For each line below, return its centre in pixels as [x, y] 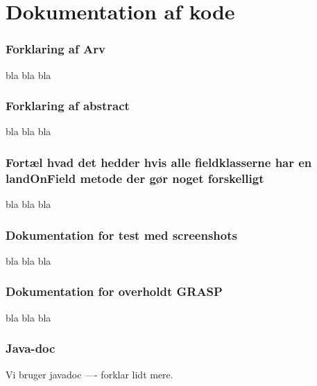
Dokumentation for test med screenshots [121, 235]
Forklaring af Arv [55, 49]
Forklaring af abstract [68, 106]
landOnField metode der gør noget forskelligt [135, 178]
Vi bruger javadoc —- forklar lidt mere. [89, 374]
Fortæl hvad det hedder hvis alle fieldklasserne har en [159, 162]
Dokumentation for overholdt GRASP [114, 291]
